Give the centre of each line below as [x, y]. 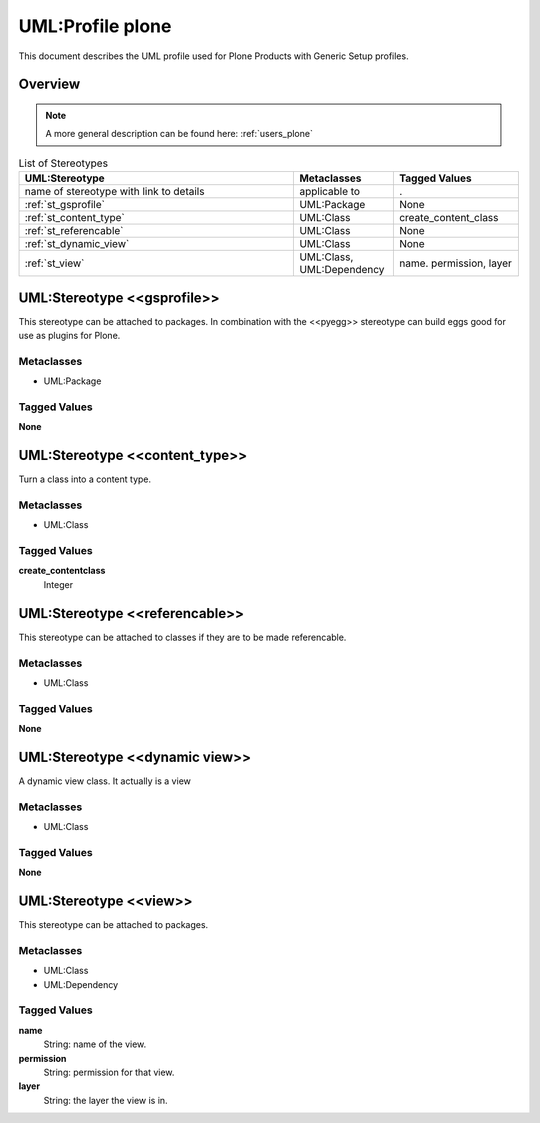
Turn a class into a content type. [85, 479]
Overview [49, 84]
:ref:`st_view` [54, 263]
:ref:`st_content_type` [74, 218]
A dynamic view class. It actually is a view [105, 781]
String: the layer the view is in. [106, 1100]
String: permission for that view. [109, 1072]
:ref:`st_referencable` [74, 231]
